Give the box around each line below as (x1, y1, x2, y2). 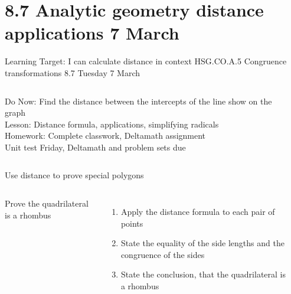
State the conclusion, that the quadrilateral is (120, 268, 286, 280)
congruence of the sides (120, 248, 205, 260)
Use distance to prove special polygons (5, 169, 144, 181)
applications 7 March (5, 21, 179, 45)
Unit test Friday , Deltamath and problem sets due (5, 141, 186, 153)
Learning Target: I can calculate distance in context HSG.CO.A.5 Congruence (5, 55, 287, 67)
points (120, 217, 143, 229)
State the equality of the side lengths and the (120, 237, 285, 249)
